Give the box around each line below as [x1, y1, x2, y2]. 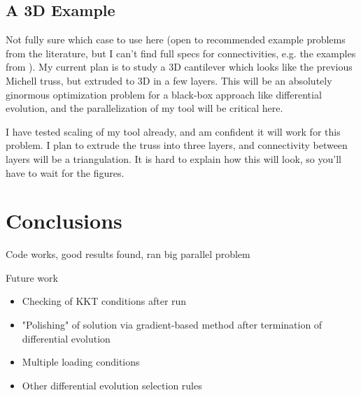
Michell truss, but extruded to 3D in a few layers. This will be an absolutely [6, 73, 332, 87]
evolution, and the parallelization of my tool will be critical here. [6, 101, 283, 115]
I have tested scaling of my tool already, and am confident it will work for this [6, 124, 341, 138]
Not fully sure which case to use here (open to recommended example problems [6, 32, 346, 47]
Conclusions [6, 206, 122, 235]
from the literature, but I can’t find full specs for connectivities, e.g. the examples [6, 45, 356, 60]
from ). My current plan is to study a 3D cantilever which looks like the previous [6, 59, 353, 74]
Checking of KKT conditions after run [22, 294, 187, 308]
